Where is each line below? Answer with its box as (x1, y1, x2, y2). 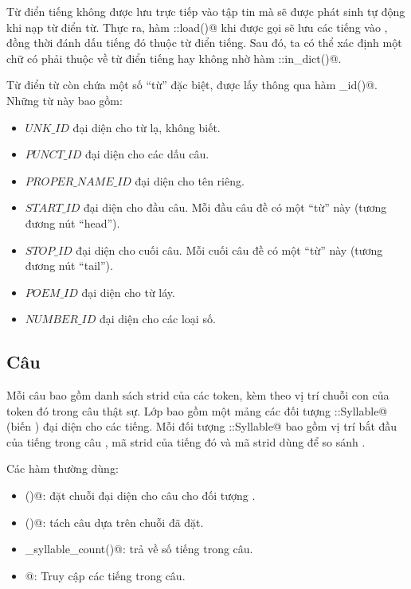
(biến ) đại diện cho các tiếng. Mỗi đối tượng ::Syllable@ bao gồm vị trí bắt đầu (6, 418, 397, 435)
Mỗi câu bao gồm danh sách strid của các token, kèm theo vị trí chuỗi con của (6, 387, 389, 404)
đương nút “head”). (25, 214, 120, 231)
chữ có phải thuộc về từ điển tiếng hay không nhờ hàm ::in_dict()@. (6, 49, 342, 66)
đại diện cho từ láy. (81, 283, 175, 300)
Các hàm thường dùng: (6, 460, 119, 477)
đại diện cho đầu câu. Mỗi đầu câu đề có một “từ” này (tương (84, 199, 387, 216)
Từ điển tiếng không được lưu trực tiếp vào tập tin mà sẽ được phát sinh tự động (6, 3, 405, 19)
